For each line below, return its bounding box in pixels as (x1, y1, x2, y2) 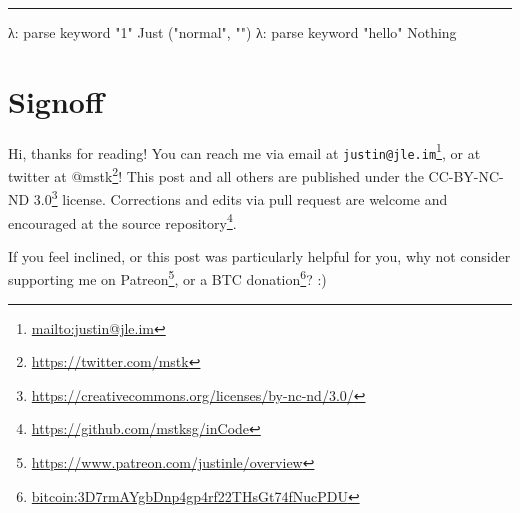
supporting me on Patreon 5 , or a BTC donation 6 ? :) (8, 266, 327, 290)
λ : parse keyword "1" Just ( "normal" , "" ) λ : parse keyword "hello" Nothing (8, 22, 457, 42)
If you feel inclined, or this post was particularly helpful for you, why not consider (8, 245, 511, 266)
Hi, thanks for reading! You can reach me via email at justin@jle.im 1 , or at (8, 139, 481, 163)
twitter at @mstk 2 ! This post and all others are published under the (8, 163, 424, 186)
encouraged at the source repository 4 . (8, 209, 237, 233)
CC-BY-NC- (428, 165, 504, 186)
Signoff (8, 80, 104, 121)
